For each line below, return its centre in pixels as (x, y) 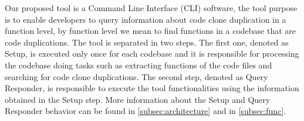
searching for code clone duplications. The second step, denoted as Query (136, 76)
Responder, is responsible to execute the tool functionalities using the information (152, 88)
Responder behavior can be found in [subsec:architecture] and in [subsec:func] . (146, 111)
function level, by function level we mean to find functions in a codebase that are (151, 31)
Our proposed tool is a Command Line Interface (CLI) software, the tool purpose (151, 8)
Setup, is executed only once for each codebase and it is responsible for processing (152, 53)
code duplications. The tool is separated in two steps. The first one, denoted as (147, 42)
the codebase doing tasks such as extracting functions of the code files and (139, 65)
